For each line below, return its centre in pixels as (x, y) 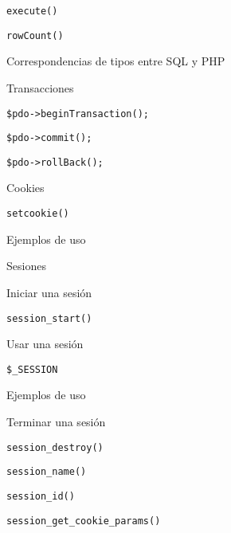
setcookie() (38, 214)
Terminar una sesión (56, 421)
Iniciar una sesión (49, 292)
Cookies (25, 188)
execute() (32, 11)
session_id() (41, 496)
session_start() (49, 318)
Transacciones (40, 87)
